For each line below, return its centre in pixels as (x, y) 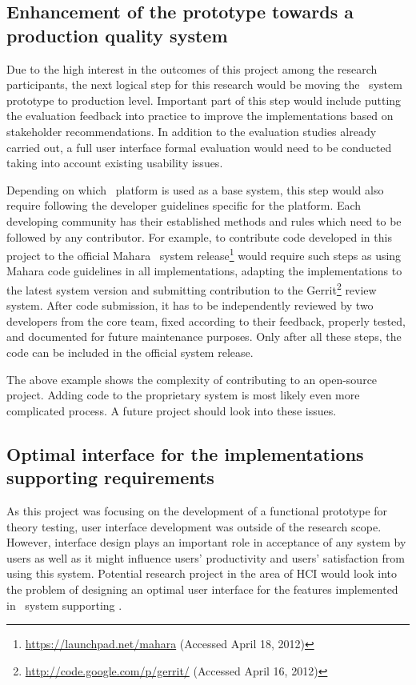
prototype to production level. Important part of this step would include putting (204, 100)
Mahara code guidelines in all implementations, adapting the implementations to (204, 271)
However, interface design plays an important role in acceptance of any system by (206, 542)
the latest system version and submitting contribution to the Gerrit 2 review (192, 288)
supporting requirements (110, 477)
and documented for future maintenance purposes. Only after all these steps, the (204, 336)
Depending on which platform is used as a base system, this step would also (195, 189)
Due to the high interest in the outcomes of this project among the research (192, 68)
